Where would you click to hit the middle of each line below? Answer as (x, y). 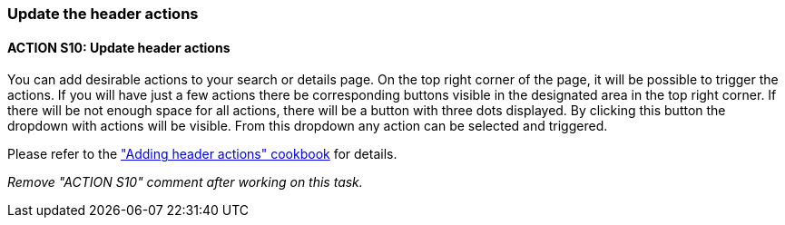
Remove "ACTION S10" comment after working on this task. (185, 182)
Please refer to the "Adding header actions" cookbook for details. (202, 154)
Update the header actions (103, 14)
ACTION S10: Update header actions (119, 47)
